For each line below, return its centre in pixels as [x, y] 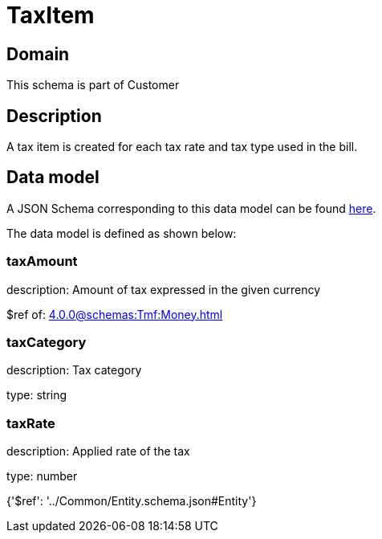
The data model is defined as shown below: [122, 233]
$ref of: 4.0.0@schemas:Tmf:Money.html [115, 314]
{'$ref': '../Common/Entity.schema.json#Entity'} [132, 501]
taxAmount [42, 261]
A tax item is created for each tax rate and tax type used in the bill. [182, 147]
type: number [42, 476]
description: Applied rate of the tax [98, 451]
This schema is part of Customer [93, 85]
